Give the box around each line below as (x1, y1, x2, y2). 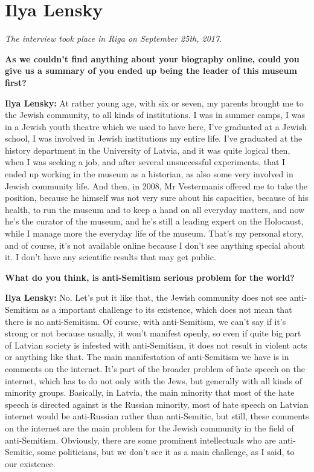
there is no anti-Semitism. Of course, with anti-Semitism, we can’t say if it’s (5, 315, 286, 327)
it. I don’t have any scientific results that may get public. (5, 251, 216, 263)
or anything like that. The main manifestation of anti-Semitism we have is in (5, 350, 289, 363)
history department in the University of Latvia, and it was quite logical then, (5, 143, 290, 156)
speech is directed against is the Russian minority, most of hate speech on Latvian (5, 398, 309, 410)
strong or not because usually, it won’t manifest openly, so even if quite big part (5, 327, 301, 339)
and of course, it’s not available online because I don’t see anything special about (5, 238, 306, 251)
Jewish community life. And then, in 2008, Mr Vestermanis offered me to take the (5, 179, 308, 192)
